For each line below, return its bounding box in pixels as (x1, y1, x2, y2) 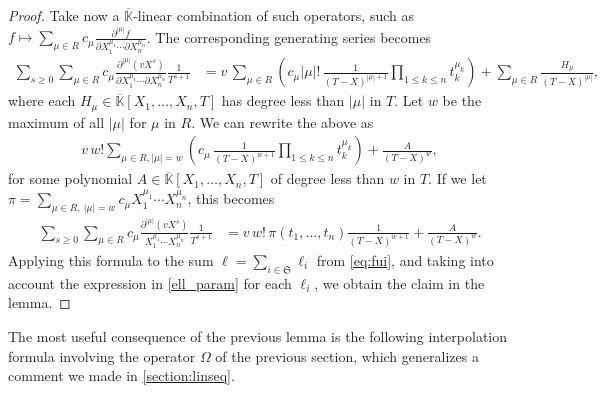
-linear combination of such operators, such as (133, 5, 414, 25)
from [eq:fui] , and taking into (316, 249, 494, 270)
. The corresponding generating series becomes (146, 26, 432, 47)
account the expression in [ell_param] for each (8, 272, 292, 293)
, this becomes (187, 188, 275, 209)
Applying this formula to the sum (8, 249, 214, 270)
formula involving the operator (8, 345, 196, 366)
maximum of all (8, 111, 105, 132)
